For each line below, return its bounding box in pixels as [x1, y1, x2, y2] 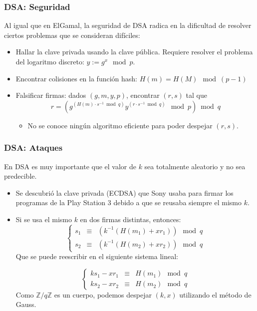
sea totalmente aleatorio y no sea [144, 161, 246, 171]
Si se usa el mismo [15, 214, 72, 224]
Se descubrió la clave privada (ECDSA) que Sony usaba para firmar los [15, 187, 234, 198]
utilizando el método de [179, 289, 252, 300]
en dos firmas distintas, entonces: [80, 214, 181, 224]
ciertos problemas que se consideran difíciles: [4, 29, 140, 40]
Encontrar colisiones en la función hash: [15, 73, 137, 83]
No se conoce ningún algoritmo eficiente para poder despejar [27, 120, 213, 130]
